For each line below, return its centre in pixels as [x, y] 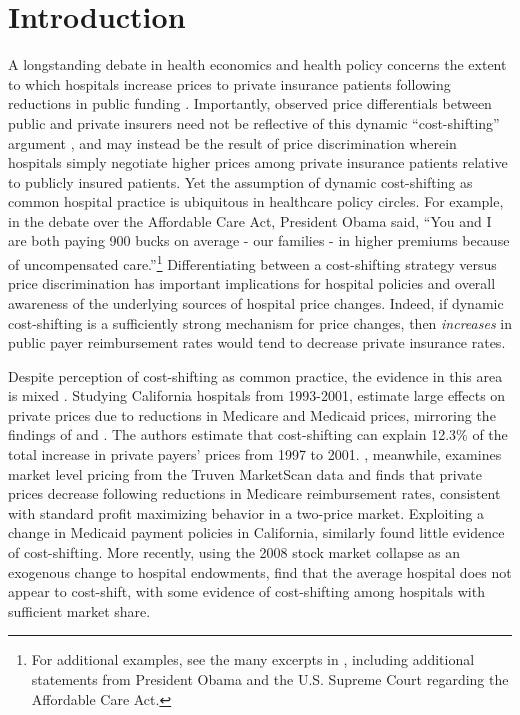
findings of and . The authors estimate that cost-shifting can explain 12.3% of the [258, 434]
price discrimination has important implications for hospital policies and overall [252, 283]
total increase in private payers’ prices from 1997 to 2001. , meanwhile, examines [255, 454]
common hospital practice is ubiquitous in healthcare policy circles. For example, [256, 201]
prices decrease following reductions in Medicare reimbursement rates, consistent [254, 493]
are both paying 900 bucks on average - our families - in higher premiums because [259, 240]
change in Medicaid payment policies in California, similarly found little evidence [256, 532]
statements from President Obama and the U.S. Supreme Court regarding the [270, 679]
